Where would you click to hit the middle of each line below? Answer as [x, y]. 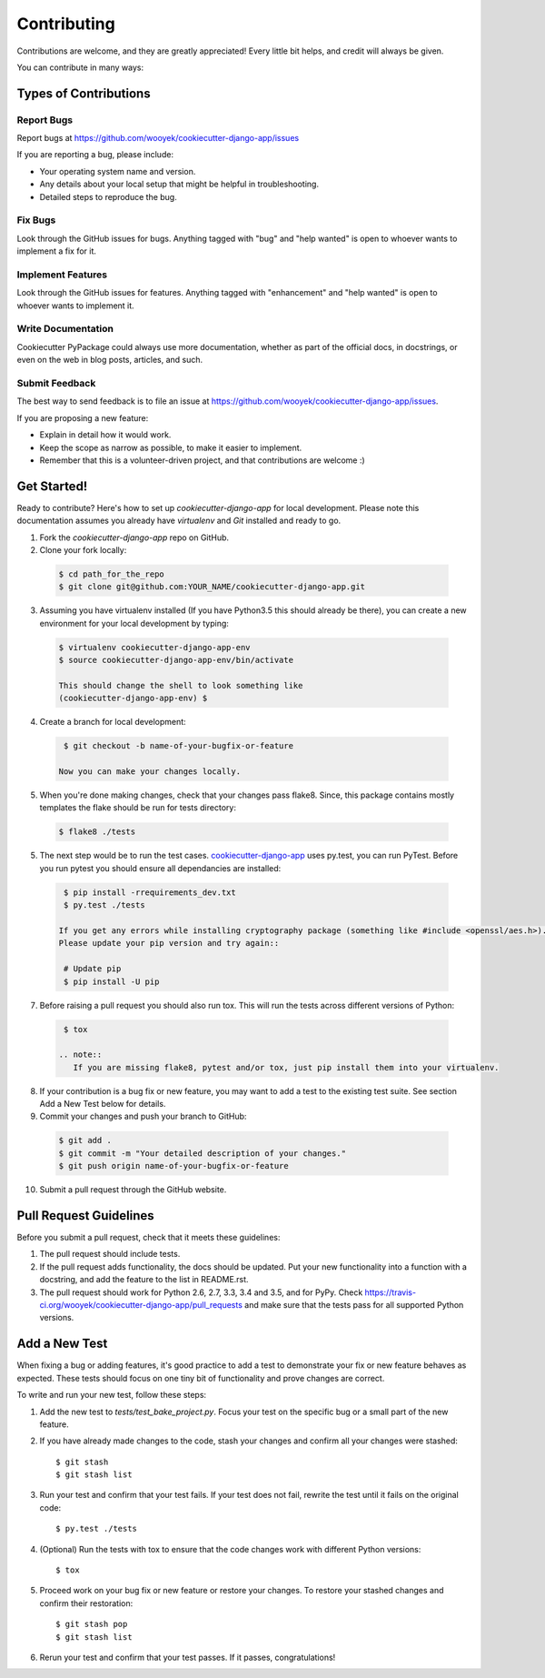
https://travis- [391, 1292]
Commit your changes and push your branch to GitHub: [143, 1116]
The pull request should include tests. [110, 1254]
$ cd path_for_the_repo [112, 574]
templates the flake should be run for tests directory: [138, 808]
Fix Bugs [36, 220]
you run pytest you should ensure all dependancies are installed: [160, 868]
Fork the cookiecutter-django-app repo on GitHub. [134, 538]
